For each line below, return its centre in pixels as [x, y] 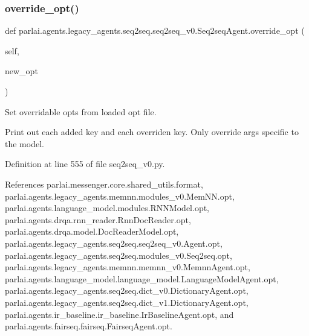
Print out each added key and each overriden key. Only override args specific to [152, 132]
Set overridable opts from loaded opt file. [81, 111]
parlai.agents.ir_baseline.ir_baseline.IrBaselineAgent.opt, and [119, 314]
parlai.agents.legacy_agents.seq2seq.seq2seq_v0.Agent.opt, [114, 243]
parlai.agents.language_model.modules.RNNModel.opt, [107, 208]
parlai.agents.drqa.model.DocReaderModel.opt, [92, 231]
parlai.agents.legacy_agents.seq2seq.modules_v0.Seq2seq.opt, [119, 255]
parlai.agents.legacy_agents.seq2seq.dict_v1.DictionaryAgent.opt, [127, 302]
